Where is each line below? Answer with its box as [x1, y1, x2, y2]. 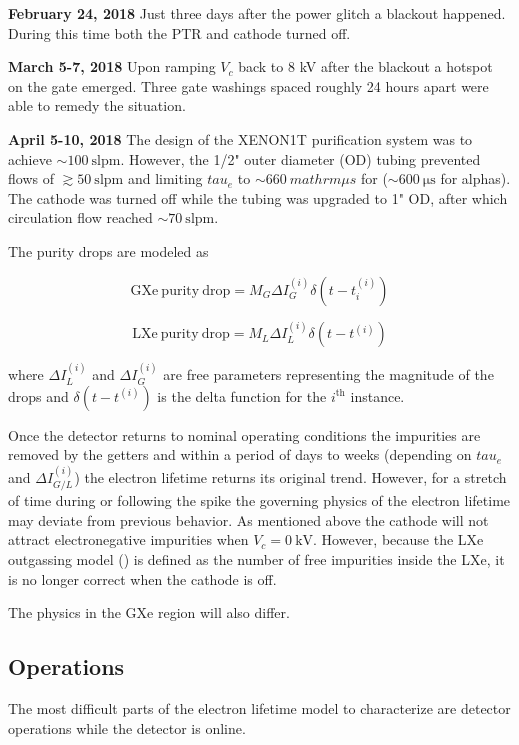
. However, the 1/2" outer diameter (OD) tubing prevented [120, 148, 481, 169]
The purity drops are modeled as [8, 240, 209, 261]
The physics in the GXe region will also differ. [8, 602, 290, 623]
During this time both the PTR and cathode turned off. [8, 22, 351, 43]
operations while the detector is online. [8, 717, 246, 738]
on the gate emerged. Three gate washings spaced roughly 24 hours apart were [8, 75, 489, 96]
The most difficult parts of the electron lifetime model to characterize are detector [8, 697, 511, 718]
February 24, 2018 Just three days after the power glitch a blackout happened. [8, 3, 506, 23]
